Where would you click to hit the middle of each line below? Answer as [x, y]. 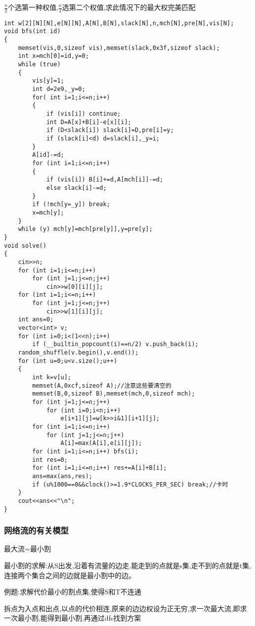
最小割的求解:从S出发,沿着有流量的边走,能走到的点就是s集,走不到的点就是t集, [128, 565]
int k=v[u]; [52, 378]
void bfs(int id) [32, 31]
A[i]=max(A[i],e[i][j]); [101, 443]
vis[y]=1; [48, 81]
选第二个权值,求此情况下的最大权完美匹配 [129, 7]
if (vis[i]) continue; [84, 114]
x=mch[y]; [48, 212]
